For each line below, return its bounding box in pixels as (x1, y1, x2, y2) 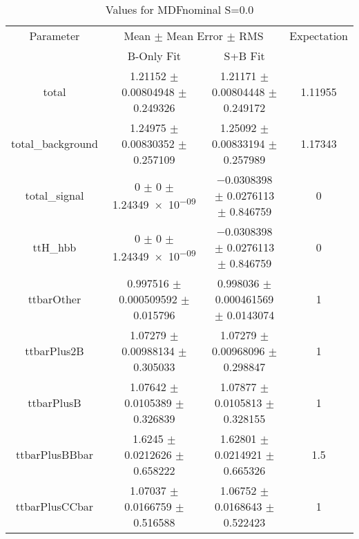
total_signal (25, 187, 84, 203)
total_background (11, 135, 98, 151)
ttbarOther (28, 291, 81, 307)
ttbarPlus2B (25, 343, 84, 359)
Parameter (29, 28, 80, 44)
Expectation (289, 28, 348, 44)
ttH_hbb (32, 239, 77, 255)
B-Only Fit (127, 48, 182, 64)
